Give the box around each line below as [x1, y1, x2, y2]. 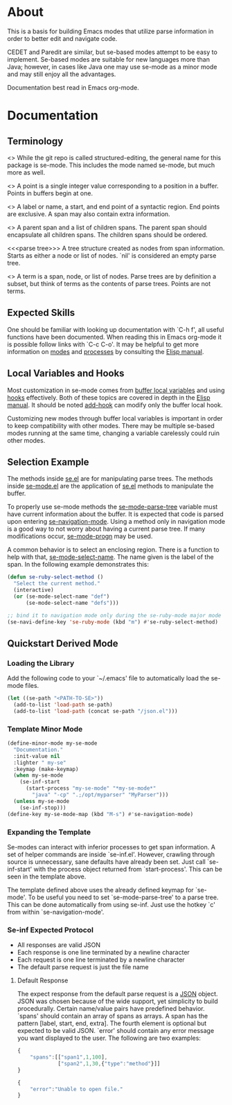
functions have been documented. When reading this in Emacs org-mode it [7, 333, 222, 341]
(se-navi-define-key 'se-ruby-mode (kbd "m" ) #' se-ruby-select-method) [7, 618, 218, 626]
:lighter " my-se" [13, 759, 67, 766]
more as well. [7, 168, 46, 177]
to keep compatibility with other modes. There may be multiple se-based [7, 421, 215, 430]
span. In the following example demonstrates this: [7, 560, 149, 569]
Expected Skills [7, 307, 75, 319]
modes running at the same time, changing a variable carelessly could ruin [7, 429, 220, 437]
